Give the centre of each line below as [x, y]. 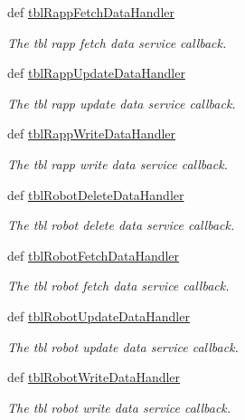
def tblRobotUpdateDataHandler [99, 315]
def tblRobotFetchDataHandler [94, 255]
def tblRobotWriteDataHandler [94, 377]
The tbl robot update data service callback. [123, 346]
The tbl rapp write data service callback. [118, 163]
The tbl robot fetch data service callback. [118, 286]
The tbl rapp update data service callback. [122, 103]
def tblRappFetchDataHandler [91, 12]
